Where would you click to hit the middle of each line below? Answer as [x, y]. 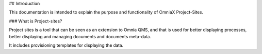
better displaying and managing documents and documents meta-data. [80, 36]
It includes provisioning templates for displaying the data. [66, 45]
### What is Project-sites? [36, 21]
